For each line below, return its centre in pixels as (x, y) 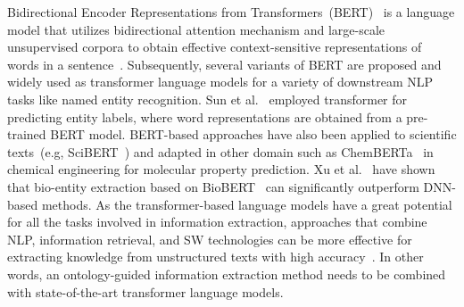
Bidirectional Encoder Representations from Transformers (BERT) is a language (231, 12)
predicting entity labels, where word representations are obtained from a (205, 116)
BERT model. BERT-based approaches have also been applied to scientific (253, 134)
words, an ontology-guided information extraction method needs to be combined (227, 274)
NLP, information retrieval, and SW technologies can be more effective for (210, 239)
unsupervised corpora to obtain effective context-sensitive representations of (215, 47)
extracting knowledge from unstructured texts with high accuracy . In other (215, 257)
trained (27, 134)
